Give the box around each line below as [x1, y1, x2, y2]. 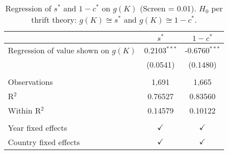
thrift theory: [31, 14, 77, 25]
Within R [8, 104, 41, 116]
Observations [8, 76, 53, 87]
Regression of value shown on [8, 44, 110, 56]
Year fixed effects [8, 121, 67, 133]
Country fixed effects [8, 136, 80, 148]
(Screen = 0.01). [140, 2, 197, 14]
